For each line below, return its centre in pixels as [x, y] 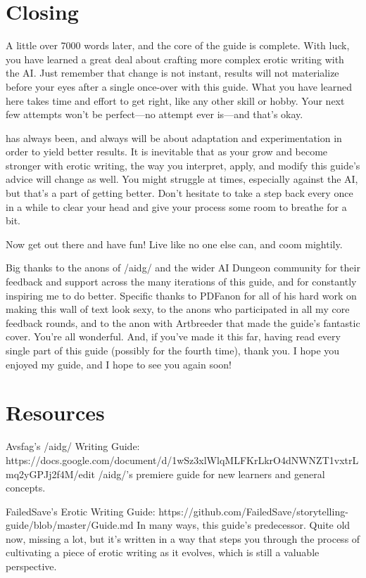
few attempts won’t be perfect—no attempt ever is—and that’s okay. [154, 114]
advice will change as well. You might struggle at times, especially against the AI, [182, 179]
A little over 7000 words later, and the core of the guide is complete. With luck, [178, 45]
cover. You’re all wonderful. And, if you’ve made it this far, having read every [173, 336]
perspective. [31, 566]
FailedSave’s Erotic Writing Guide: [81, 511]
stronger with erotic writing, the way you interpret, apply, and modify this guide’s [183, 165]
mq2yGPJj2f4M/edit [50, 474]
